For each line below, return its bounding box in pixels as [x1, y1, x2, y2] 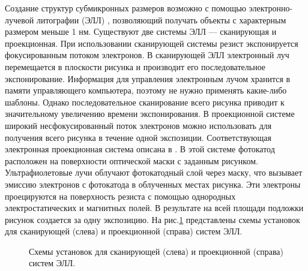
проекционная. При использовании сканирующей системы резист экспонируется [5, 37, 298, 49]
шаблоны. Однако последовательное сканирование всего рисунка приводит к [5, 95, 285, 108]
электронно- [249, 2, 293, 14]
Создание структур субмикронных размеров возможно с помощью [5, 2, 247, 14]
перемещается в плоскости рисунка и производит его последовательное [5, 60, 266, 73]
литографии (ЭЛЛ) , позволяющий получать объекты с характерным [36, 13, 286, 26]
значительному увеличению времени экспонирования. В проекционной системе [5, 107, 295, 120]
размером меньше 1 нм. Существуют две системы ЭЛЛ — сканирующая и [5, 25, 277, 38]
